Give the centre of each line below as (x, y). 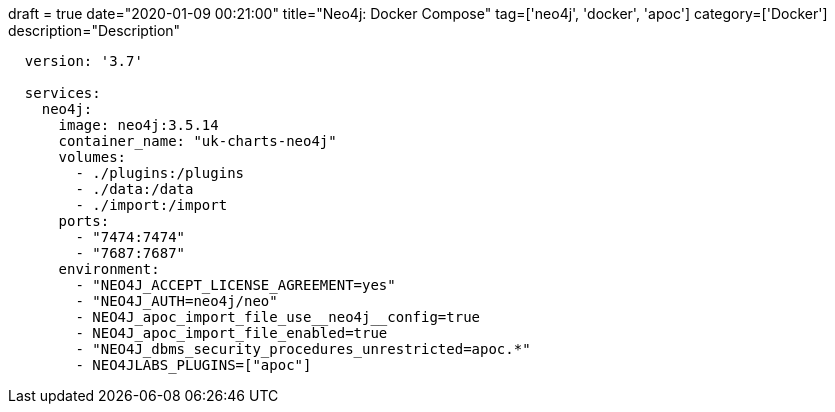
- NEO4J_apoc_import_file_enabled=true (231, 333)
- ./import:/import (151, 205)
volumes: (92, 157)
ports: (84, 221)
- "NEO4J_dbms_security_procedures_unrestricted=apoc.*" (303, 349)
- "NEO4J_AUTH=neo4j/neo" (176, 301)
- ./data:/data (134, 189)
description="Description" (94, 30)
